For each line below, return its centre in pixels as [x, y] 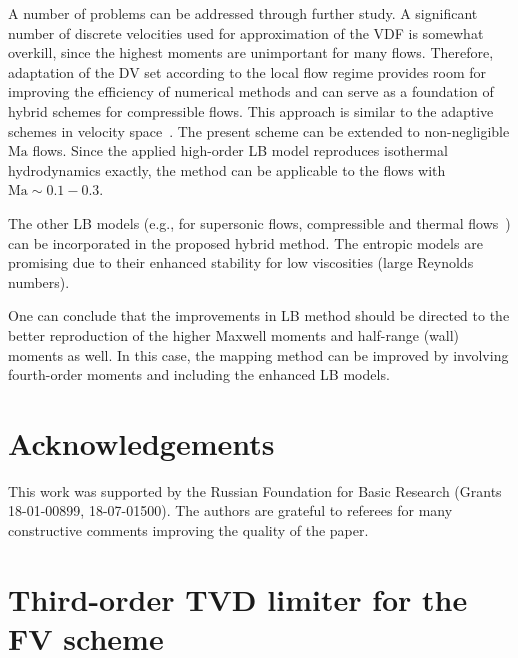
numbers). [39, 281]
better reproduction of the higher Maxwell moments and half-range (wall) [234, 334]
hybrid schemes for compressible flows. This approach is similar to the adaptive [251, 110]
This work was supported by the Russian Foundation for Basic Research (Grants [255, 490]
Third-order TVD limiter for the [238, 598]
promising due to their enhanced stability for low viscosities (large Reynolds [241, 262]
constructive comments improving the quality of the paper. [188, 530]
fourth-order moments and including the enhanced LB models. [199, 374]
